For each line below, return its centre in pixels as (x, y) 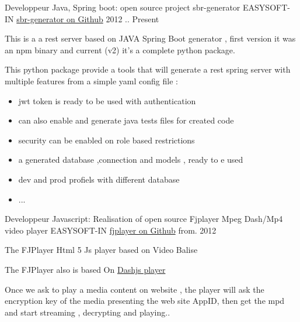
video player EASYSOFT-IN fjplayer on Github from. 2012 (111, 230)
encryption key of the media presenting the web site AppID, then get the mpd (145, 301)
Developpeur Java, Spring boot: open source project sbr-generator (123, 7)
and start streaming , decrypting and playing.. (88, 312)
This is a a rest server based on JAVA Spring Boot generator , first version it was (150, 38)
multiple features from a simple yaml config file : (91, 80)
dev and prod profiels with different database (99, 179)
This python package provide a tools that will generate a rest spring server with (148, 69)
